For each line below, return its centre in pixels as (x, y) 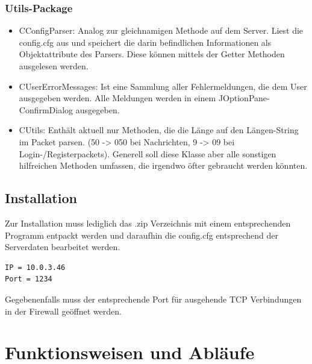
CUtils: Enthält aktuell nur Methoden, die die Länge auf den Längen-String (159, 130)
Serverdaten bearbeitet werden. (63, 247)
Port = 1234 (29, 279)
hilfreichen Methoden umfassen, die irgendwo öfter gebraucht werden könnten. (163, 165)
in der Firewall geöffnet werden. (63, 311)
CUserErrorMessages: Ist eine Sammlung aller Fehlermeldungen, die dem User (163, 86)
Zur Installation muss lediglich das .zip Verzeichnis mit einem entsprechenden (148, 223)
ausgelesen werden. (54, 66)
